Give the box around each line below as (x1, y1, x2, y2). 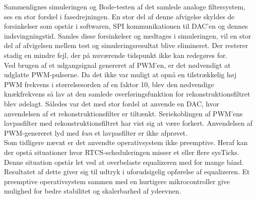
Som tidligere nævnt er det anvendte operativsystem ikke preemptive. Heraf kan (4, 137, 248, 148)
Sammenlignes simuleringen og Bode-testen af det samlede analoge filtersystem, (4, 1, 246, 11)
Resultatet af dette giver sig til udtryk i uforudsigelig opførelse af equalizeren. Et (4, 166, 250, 177)
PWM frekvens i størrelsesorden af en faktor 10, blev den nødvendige (4, 79, 214, 89)
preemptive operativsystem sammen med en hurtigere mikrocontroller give (4, 176, 230, 186)
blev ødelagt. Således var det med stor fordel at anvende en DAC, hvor (4, 98, 219, 108)
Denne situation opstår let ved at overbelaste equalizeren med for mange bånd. (4, 156, 244, 167)
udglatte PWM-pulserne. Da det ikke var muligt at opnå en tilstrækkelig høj (4, 69, 237, 80)
